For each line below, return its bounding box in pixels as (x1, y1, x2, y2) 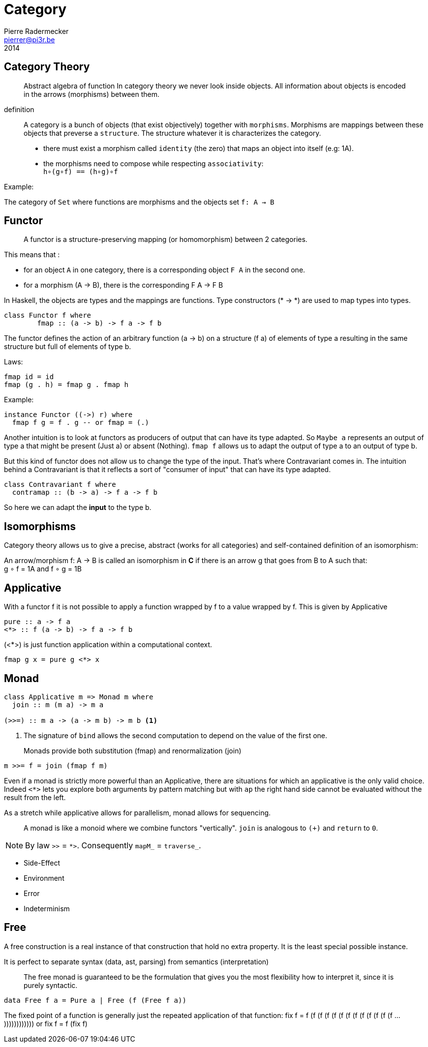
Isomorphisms (4, 520, 76, 533)
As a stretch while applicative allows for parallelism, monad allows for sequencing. (4, 808, 271, 817)
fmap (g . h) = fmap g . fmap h (4, 381, 128, 389)
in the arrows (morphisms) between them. (24, 90, 160, 98)
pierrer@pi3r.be (4, 35, 55, 44)
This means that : (4, 250, 60, 259)
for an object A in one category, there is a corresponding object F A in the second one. (24, 266, 306, 274)
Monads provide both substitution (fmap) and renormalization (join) (24, 746, 242, 755)
